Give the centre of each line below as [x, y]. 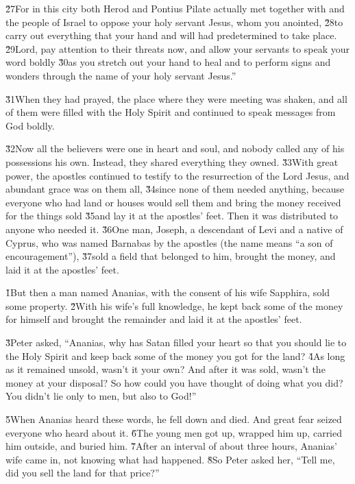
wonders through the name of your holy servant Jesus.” [121, 75]
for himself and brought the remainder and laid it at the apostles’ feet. [154, 319]
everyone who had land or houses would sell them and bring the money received [173, 202]
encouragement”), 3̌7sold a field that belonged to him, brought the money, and [171, 256]
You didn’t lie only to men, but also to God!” [101, 396]
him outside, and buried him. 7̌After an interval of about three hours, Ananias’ [171, 446]
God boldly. [30, 125]
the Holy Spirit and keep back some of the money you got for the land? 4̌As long [175, 355]
